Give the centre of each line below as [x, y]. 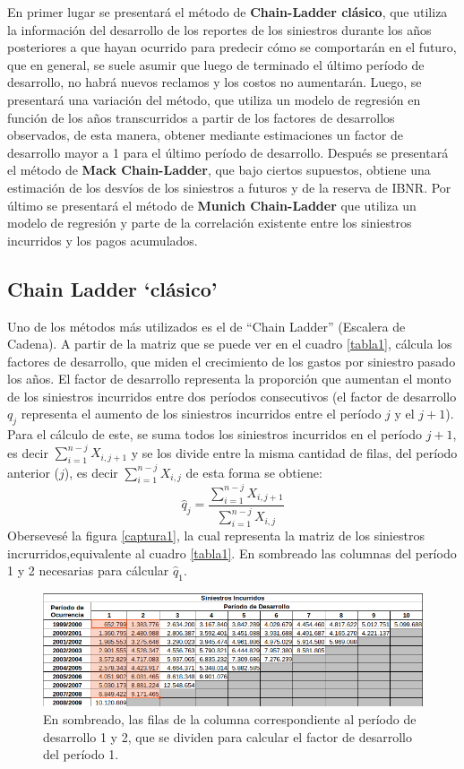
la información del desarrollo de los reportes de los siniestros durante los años [219, 29]
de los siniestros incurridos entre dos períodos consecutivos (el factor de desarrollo [232, 396]
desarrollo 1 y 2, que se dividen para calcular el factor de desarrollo [228, 736]
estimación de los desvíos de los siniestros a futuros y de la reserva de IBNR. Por [229, 187]
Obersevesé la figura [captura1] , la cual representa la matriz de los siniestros [216, 535]
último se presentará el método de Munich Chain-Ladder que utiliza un [212, 205]
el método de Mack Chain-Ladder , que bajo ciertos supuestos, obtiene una [219, 170]
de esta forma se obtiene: [254, 472]
